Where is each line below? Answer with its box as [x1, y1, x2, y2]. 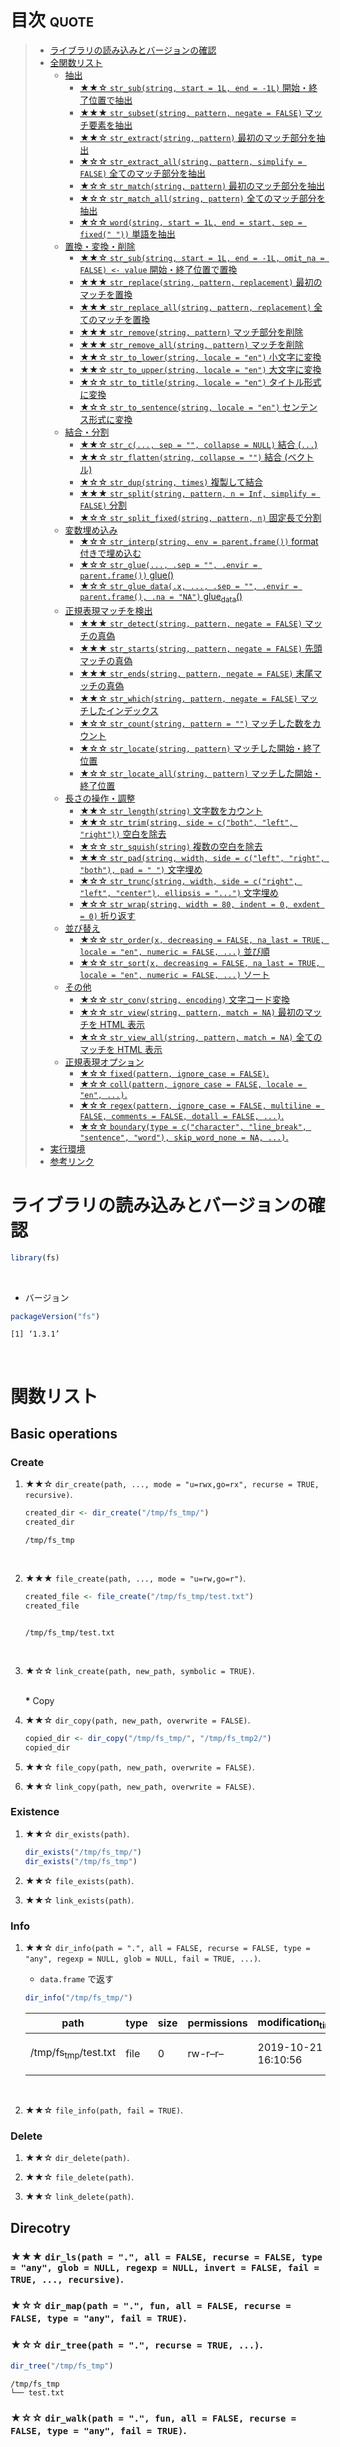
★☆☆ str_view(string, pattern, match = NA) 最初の [79, 1006, 305, 1018]
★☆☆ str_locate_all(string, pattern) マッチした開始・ [79, 767, 322, 779]
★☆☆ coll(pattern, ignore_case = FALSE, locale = [79, 1077, 303, 1090]
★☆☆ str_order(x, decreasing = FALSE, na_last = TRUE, [79, 933, 325, 945]
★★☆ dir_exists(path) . [24, 1827, 130, 1840]
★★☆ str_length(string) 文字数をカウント [79, 804, 263, 816]
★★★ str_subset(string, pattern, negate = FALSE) [79, 106, 303, 118]
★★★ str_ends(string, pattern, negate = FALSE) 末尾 [79, 667, 314, 679]
